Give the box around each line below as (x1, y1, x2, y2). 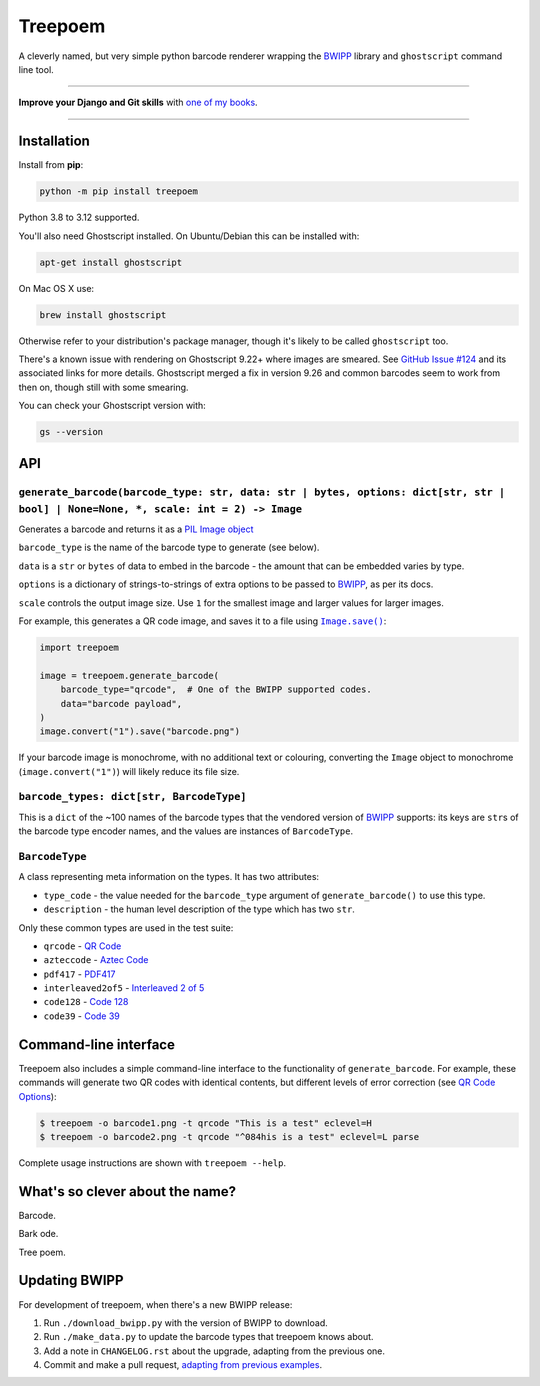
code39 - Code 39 (43, 1010, 120, 1022)
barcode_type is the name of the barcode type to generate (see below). (18, 541, 320, 554)
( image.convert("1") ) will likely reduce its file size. (18, 765, 240, 777)
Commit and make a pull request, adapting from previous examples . (43, 1359, 323, 1371)
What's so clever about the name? (18, 1183, 237, 1200)
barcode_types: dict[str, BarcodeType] (18, 790, 247, 804)
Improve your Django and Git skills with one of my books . (18, 96, 259, 109)
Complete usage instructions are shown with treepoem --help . (18, 1156, 287, 1169)
